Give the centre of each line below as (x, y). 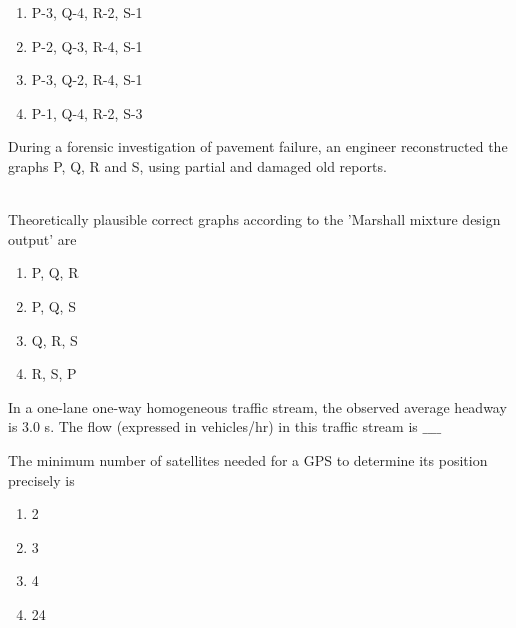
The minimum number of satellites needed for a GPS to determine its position (248, 459)
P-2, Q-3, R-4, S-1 (87, 45)
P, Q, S (53, 305)
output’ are (42, 238)
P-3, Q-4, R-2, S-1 (87, 12)
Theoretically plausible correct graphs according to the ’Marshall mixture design (254, 219)
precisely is (41, 479)
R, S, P (54, 373)
